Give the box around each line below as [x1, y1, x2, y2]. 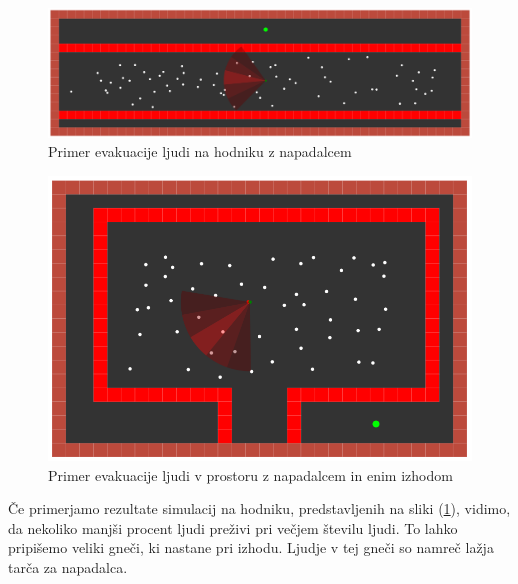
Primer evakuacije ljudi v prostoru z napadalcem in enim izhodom [48, 464, 453, 485]
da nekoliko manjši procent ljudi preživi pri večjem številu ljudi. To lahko [8, 517, 458, 538]
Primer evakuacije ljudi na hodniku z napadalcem [48, 141, 352, 162]
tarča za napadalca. [8, 556, 128, 577]
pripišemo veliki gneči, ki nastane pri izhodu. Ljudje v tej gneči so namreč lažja [8, 537, 494, 558]
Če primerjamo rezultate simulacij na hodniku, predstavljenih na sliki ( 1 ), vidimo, [8, 498, 511, 519]
